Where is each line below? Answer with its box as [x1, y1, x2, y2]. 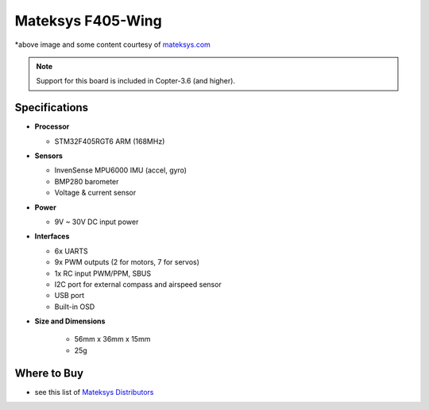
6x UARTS [54, 246, 89, 256]
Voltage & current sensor [54, 188, 137, 198]
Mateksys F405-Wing [14, 12, 162, 29]
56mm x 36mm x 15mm [74, 335, 151, 344]
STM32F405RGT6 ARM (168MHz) [54, 136, 165, 146]
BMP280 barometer [54, 176, 119, 186]
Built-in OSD [54, 302, 95, 311]
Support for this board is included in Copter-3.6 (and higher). [36, 76, 236, 86]
